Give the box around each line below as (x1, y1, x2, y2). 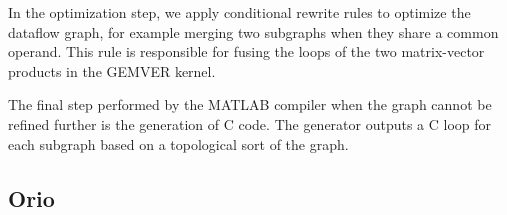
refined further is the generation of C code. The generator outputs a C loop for (8, 113, 492, 134)
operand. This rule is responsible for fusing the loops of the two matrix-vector (8, 41, 485, 62)
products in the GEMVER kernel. (8, 60, 216, 81)
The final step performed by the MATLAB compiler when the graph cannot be (8, 94, 492, 115)
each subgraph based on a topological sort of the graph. (8, 133, 349, 154)
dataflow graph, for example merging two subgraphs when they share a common (8, 21, 499, 42)
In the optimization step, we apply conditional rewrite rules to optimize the (8, 2, 471, 22)
